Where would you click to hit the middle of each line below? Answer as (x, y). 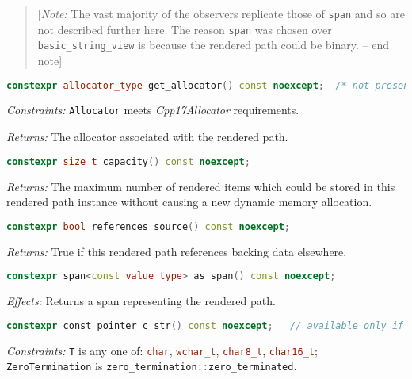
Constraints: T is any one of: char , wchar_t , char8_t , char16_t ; (162, 350)
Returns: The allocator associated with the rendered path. (147, 137)
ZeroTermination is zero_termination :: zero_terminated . (152, 366)
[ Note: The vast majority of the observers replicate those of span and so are (221, 13)
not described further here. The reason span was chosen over (185, 29)
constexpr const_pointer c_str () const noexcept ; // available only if (205, 325)
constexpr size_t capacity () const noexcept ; (128, 161)
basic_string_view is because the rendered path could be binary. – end (214, 45)
